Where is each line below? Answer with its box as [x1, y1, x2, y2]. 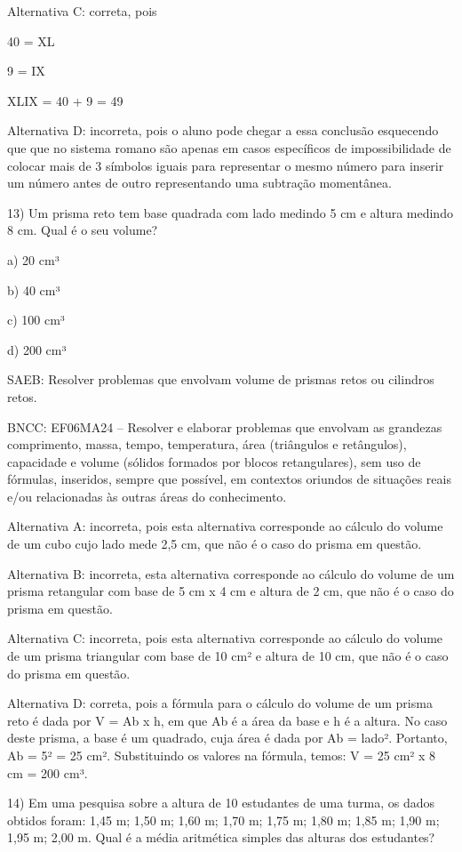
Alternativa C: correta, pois [7, 2, 157, 20]
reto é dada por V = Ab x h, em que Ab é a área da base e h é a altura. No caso [7, 711, 448, 729]
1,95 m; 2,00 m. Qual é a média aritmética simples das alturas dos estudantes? [7, 828, 435, 847]
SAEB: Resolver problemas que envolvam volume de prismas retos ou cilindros [7, 370, 434, 389]
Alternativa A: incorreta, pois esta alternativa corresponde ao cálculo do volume [7, 517, 443, 535]
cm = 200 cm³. [7, 763, 88, 782]
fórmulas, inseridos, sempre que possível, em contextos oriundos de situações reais [7, 470, 451, 488]
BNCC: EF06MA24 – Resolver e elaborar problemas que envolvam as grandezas [7, 417, 442, 436]
